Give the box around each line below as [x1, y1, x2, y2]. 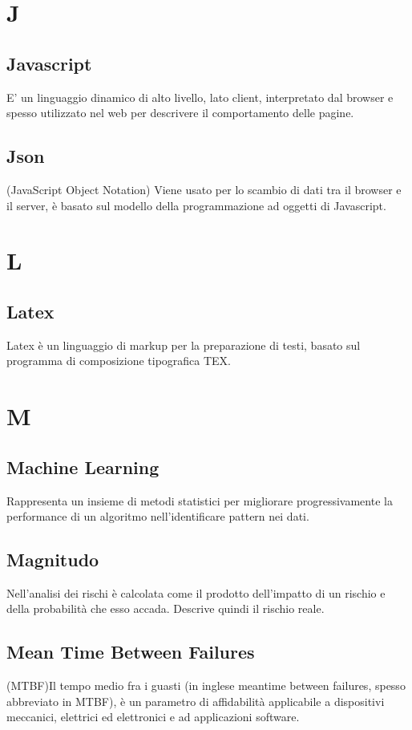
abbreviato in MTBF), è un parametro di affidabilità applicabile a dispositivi [6, 692, 385, 709]
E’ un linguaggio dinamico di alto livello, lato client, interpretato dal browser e [6, 88, 394, 105]
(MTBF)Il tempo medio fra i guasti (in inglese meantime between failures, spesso [6, 677, 406, 694]
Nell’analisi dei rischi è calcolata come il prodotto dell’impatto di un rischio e [6, 584, 386, 601]
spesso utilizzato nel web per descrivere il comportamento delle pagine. [6, 104, 354, 121]
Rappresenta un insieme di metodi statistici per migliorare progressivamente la [6, 492, 393, 509]
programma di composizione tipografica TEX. [6, 352, 232, 369]
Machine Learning [6, 454, 160, 479]
